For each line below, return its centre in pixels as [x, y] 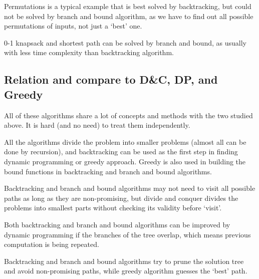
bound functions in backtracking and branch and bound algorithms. [108, 171]
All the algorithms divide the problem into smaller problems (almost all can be [125, 142]
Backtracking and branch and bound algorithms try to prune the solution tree [124, 261]
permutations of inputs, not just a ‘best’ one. [73, 26]
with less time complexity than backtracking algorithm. [89, 52]
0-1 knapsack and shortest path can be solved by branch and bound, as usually [125, 42]
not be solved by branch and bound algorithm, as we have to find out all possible [129, 16]
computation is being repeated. [52, 244]
